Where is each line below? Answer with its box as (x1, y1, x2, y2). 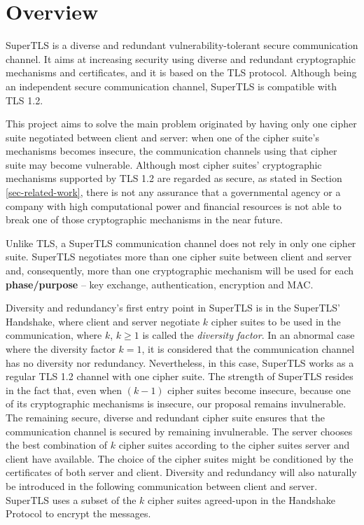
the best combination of (6, 437, 108, 452)
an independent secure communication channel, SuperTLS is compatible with (6, 78, 337, 93)
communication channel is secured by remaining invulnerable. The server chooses (6, 423, 353, 438)
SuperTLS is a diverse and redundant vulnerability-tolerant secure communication (6, 38, 358, 52)
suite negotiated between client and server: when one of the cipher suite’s (6, 129, 319, 144)
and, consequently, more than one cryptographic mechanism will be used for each (6, 263, 353, 278)
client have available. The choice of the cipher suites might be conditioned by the (6, 451, 353, 465)
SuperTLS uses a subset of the (6, 492, 136, 507)
